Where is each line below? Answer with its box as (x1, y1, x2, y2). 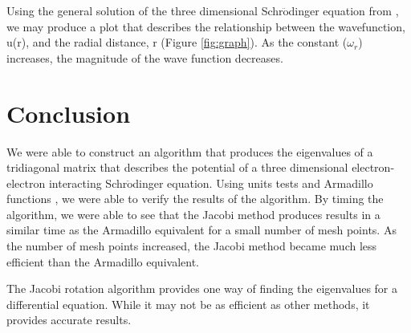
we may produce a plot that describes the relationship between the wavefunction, (6, 18, 405, 35)
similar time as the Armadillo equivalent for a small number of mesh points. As (6, 221, 397, 238)
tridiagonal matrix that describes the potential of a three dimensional (6, 159, 348, 176)
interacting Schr (48, 174, 128, 191)
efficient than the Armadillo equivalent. (6, 253, 199, 270)
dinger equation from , (288, 2, 399, 18)
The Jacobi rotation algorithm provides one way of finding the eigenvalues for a (6, 280, 398, 297)
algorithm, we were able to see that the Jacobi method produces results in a (6, 205, 380, 222)
